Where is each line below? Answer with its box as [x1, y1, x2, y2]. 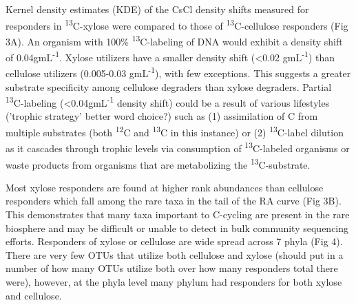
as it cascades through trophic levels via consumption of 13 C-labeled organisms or [6, 139, 350, 155]
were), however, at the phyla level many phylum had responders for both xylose [6, 274, 342, 288]
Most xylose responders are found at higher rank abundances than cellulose [6, 180, 324, 194]
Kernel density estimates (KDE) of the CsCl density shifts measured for [6, 2, 309, 16]
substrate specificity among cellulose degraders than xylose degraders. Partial [6, 79, 332, 94]
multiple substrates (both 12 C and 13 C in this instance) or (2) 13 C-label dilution [6, 123, 344, 139]
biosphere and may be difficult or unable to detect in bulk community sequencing [6, 220, 349, 235]
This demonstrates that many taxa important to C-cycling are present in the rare [6, 207, 350, 221]
